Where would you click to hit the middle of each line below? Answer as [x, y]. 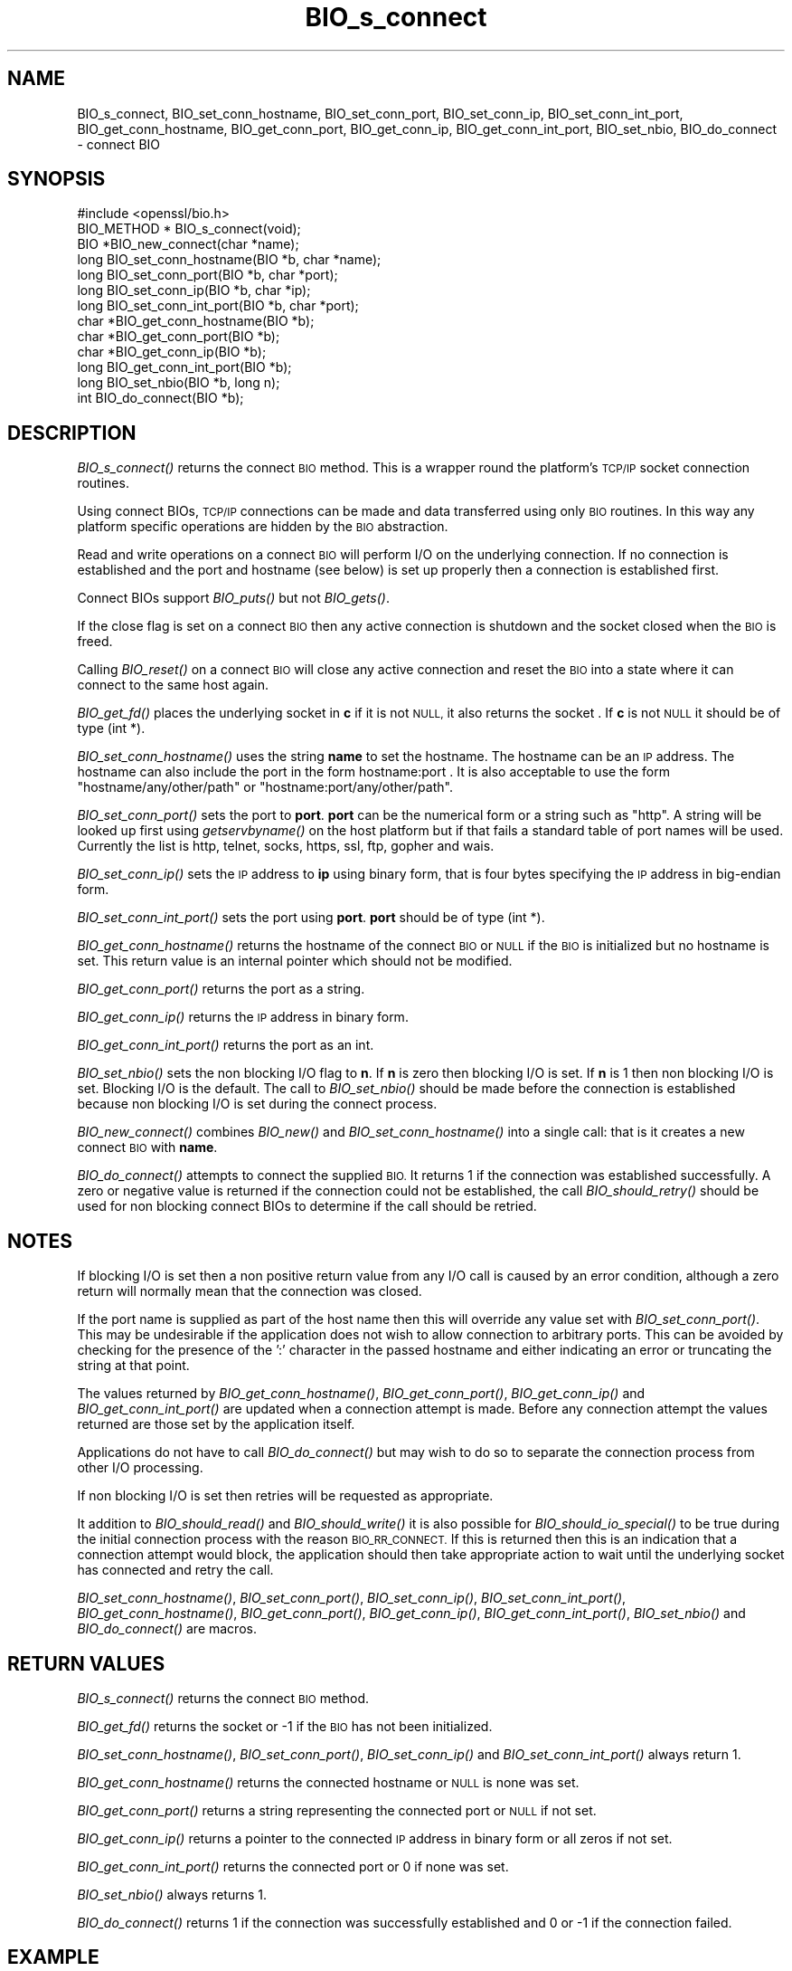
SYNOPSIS [57, 179]
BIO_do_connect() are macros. [167, 1629]
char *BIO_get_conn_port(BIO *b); [179, 337]
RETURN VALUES [86, 1663]
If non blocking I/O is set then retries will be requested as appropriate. [285, 1496]
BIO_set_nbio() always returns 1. [172, 1894]
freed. [95, 642]
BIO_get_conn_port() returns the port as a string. [221, 989]
